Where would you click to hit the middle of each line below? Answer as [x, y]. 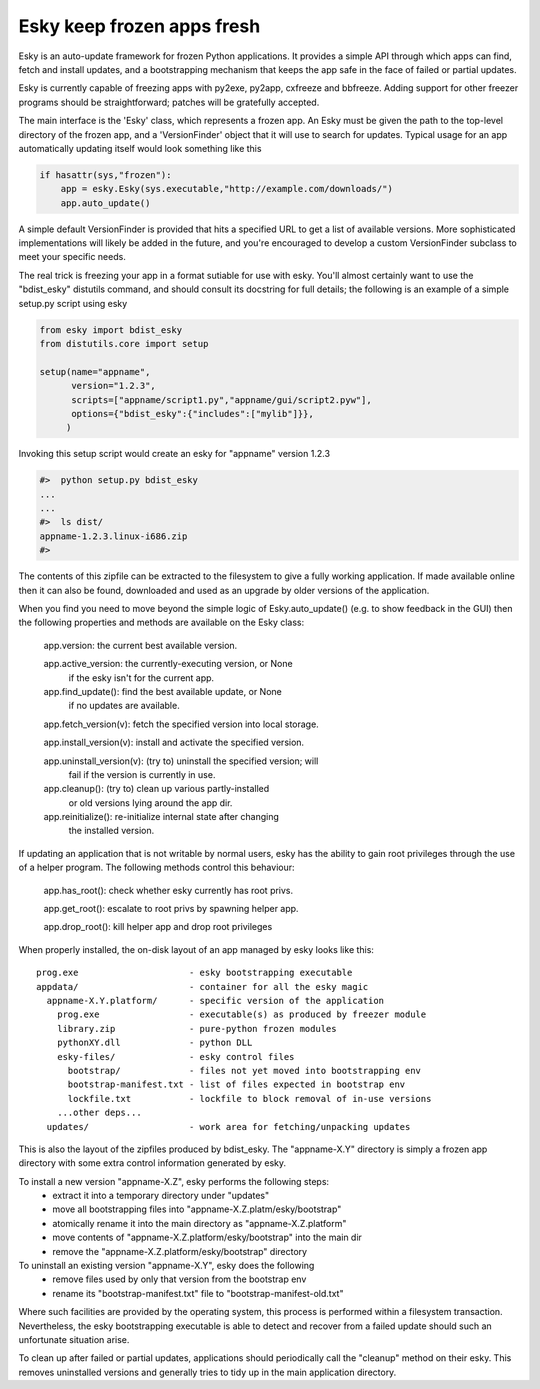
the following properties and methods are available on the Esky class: [161, 622]
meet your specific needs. [72, 257]
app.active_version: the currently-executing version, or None [168, 664]
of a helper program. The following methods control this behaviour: [156, 867]
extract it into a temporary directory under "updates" [161, 1196]
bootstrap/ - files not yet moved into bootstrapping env [244, 1070]
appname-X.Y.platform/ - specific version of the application [215, 1000]
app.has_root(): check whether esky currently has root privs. [168, 890]
